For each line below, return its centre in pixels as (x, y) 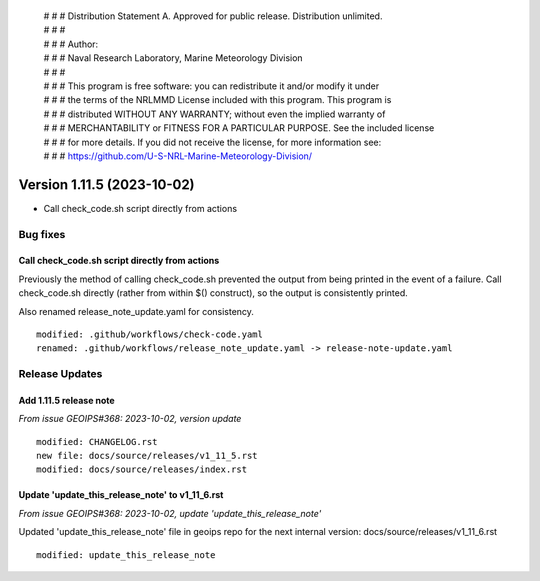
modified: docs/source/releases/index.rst (142, 469)
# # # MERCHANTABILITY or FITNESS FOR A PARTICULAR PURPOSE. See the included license (239, 128)
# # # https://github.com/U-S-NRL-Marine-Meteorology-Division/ (178, 156)
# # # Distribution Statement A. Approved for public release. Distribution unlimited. (213, 16)
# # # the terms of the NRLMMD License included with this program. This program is (217, 100)
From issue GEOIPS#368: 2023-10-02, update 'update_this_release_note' (170, 513)
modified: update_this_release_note (126, 554)
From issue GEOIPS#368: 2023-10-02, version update (130, 419)
